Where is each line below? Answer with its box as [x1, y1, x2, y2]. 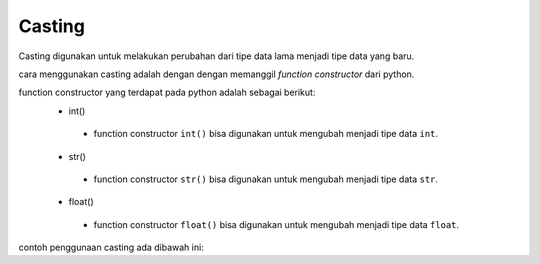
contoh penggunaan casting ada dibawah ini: [18, 241, 204, 254]
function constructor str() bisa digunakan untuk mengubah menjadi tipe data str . [93, 173, 439, 185]
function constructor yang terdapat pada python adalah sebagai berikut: [18, 86, 316, 99]
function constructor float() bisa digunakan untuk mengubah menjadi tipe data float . [93, 218, 460, 230]
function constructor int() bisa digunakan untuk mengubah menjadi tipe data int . [93, 128, 439, 140]
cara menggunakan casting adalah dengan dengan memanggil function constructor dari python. [18, 68, 415, 80]
